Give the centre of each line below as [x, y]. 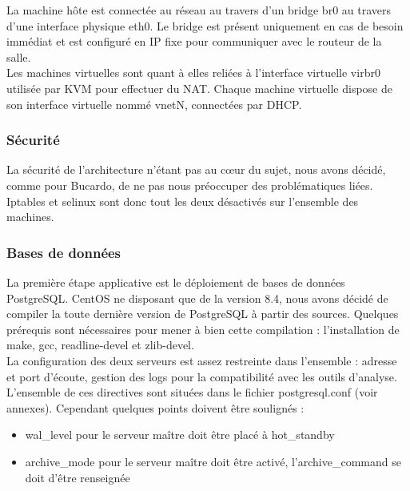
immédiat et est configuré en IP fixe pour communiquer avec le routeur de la [194, 41]
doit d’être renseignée [78, 477]
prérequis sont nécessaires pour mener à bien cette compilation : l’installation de [203, 329]
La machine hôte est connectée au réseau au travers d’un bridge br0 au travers [199, 10]
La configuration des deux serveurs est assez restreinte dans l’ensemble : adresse [202, 360]
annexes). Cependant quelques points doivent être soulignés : [155, 407]
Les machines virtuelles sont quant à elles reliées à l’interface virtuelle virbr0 [193, 72]
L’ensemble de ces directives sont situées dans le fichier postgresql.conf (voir [192, 392]
